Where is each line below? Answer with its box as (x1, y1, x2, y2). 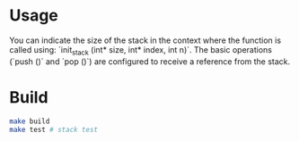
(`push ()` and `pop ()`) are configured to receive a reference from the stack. (9, 55, 291, 67)
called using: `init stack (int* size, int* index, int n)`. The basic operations (9, 44, 272, 57)
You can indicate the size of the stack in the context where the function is (9, 35, 281, 46)
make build (9, 117, 50, 126)
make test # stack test (9, 125, 99, 134)
